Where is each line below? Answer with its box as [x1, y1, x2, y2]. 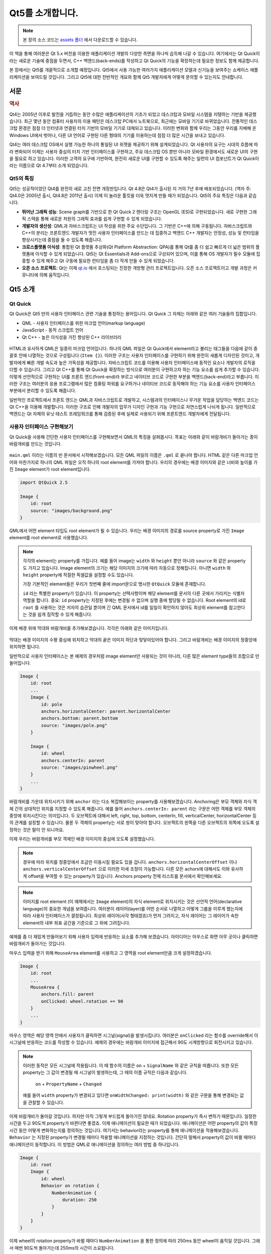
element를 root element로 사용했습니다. [9, 535, 89, 541]
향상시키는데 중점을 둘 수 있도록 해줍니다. [22, 237, 102, 243]
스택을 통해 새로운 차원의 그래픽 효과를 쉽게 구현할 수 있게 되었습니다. [27, 216, 163, 222]
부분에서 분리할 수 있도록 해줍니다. [9, 388, 76, 394]
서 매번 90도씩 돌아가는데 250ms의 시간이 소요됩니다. [9, 1244, 115, 1251]
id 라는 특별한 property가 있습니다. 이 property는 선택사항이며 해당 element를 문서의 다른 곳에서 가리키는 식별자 [23, 590, 245, 596]
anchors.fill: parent [41, 991, 94, 997]
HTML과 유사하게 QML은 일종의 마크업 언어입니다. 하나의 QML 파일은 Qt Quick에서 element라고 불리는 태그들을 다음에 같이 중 [9, 345, 258, 351]
